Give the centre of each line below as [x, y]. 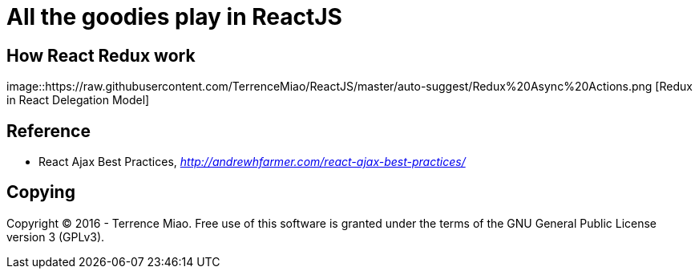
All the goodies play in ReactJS [174, 17]
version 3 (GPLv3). [56, 237]
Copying [41, 192]
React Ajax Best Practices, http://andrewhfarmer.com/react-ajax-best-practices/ [252, 162]
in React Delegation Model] [78, 100]
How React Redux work [101, 55]
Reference [48, 131]
